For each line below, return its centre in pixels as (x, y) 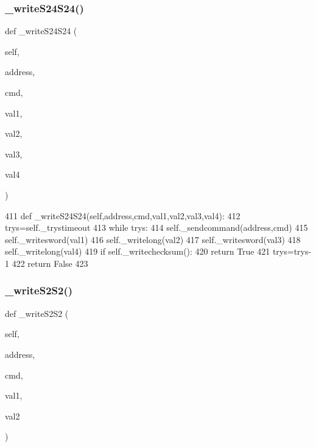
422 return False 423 (50, 263)
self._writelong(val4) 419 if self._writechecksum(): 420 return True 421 (138, 251)
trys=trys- (292, 251)
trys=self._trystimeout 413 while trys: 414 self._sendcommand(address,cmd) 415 (156, 227)
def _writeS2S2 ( (37, 313)
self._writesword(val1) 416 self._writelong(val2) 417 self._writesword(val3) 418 (153, 239)
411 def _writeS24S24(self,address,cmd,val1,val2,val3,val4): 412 (123, 215)
